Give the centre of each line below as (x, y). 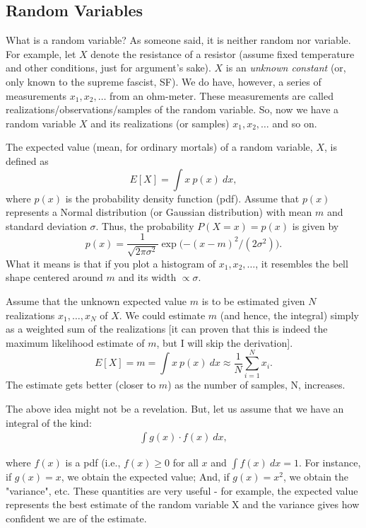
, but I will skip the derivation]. (225, 342)
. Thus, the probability (145, 225)
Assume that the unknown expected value (96, 300)
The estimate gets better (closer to (81, 385)
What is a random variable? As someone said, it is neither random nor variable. (178, 40)
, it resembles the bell (302, 263)
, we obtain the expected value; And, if (145, 477)
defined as (27, 160)
